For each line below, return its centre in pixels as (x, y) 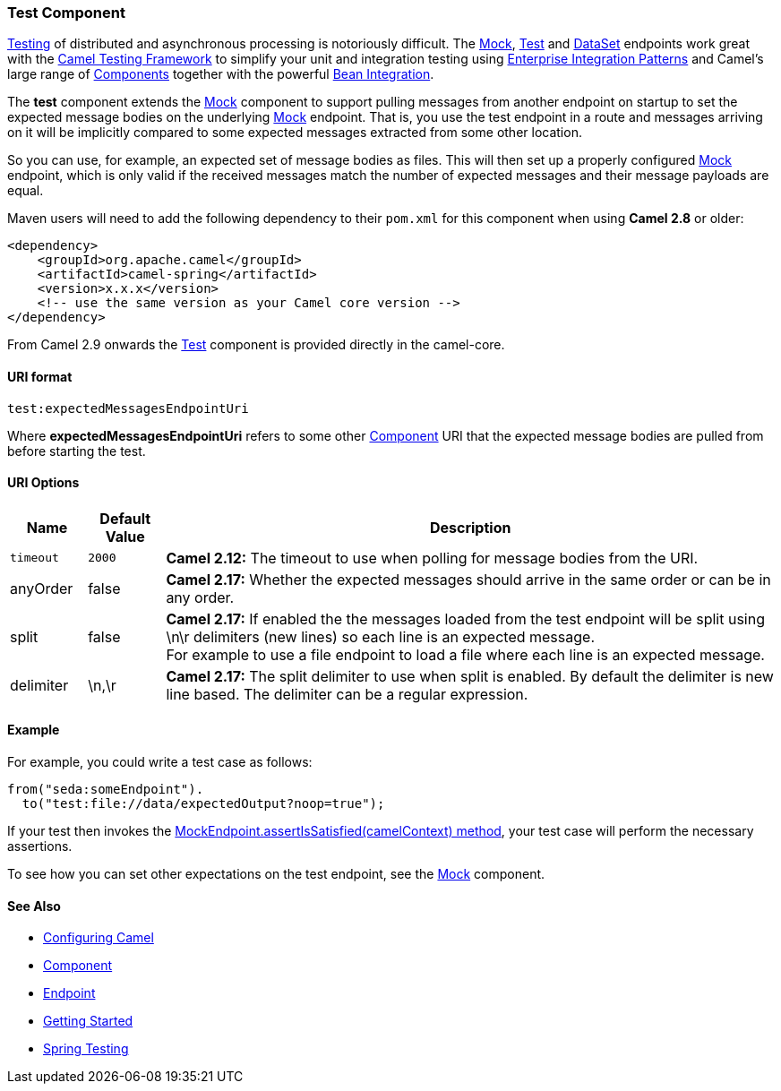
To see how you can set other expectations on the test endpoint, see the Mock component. (276, 874)
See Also (34, 906)
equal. (26, 191)
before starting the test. (77, 451)
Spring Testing (86, 1049)
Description (470, 527)
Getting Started (88, 1021)
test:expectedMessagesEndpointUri (128, 408)
